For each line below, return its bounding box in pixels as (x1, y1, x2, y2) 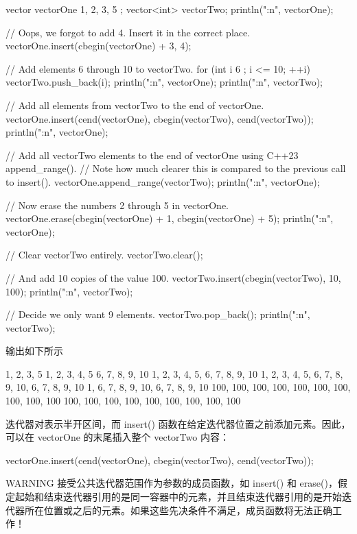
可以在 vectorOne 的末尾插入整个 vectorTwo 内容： (5, 430, 229, 444)
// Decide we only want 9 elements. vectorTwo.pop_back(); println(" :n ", (5, 307, 310, 321)
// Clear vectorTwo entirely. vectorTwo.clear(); (5, 247, 203, 262)
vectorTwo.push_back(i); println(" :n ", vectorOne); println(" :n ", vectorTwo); (5, 75, 323, 89)
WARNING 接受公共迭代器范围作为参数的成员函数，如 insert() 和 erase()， (5, 476, 338, 490)
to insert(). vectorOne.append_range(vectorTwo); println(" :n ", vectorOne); (5, 174, 320, 189)
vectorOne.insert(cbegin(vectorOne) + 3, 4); (5, 38, 192, 53)
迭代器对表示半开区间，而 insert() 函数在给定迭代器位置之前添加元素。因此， (5, 416, 351, 430)
